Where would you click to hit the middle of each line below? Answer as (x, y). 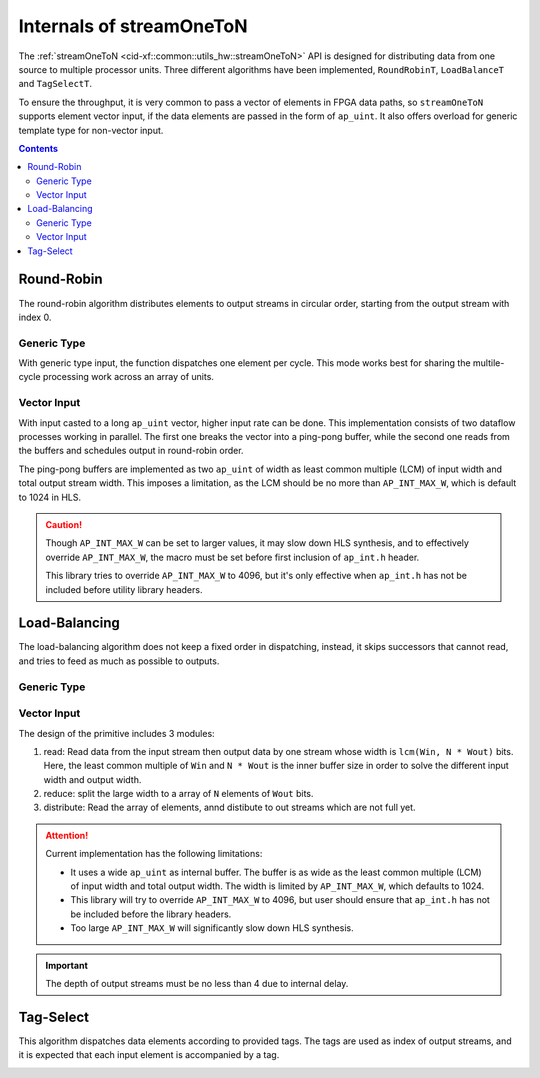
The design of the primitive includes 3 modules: (116, 733)
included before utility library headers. (124, 589)
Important (67, 965)
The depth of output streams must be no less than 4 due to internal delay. (197, 983)
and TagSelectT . (55, 84)
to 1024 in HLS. (50, 497)
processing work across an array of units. (128, 377)
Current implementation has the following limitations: (154, 854)
